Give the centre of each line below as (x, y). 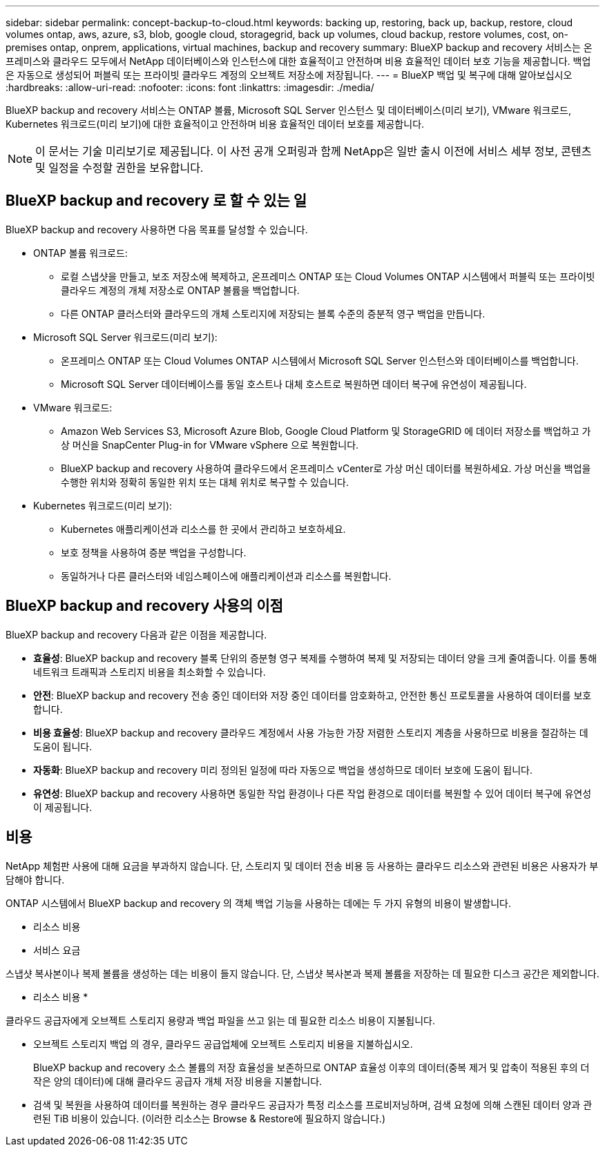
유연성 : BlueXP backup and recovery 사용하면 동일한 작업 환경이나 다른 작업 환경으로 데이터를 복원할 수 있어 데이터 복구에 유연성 (313, 793)
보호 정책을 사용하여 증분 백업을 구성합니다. (154, 552)
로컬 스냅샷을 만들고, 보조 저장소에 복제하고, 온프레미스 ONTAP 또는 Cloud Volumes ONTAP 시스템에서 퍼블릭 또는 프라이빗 (328, 276)
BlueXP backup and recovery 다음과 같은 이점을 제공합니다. (136, 634)
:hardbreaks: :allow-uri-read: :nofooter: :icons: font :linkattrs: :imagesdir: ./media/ (190, 87)
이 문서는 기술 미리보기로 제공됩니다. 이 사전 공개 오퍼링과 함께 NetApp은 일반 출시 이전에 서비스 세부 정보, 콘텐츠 (314, 151)
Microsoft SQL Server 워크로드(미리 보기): (125, 337)
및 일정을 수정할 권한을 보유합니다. (119, 168)
